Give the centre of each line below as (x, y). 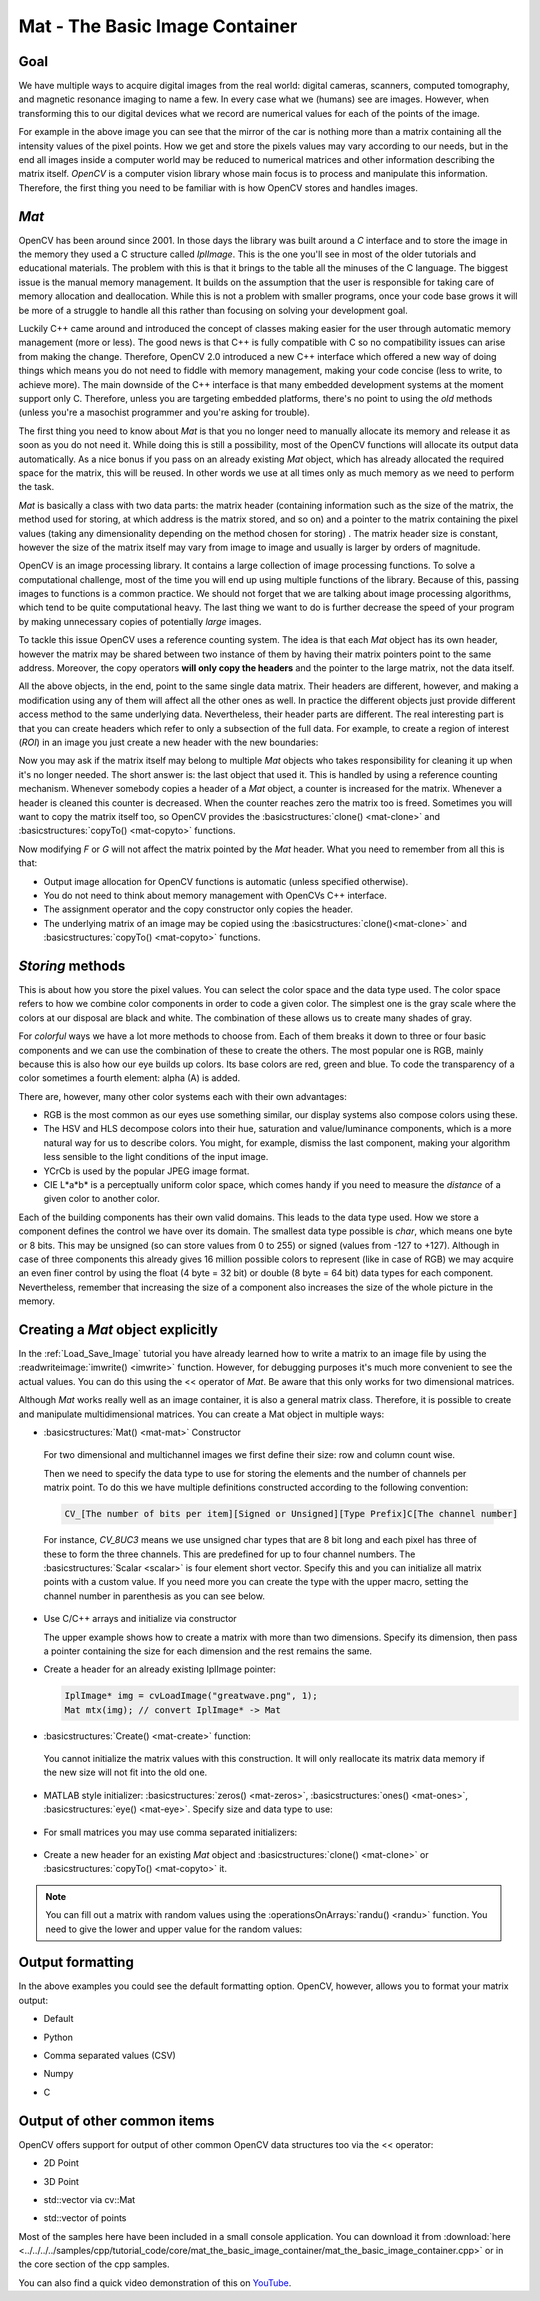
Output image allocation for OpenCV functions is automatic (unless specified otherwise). (226, 881)
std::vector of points (85, 2218)
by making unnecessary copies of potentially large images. (140, 621)
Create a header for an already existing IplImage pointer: (160, 1669)
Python (58, 2037)
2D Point (61, 2163)
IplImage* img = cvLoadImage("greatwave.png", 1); (191, 1696)
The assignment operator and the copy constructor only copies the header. (198, 909)
